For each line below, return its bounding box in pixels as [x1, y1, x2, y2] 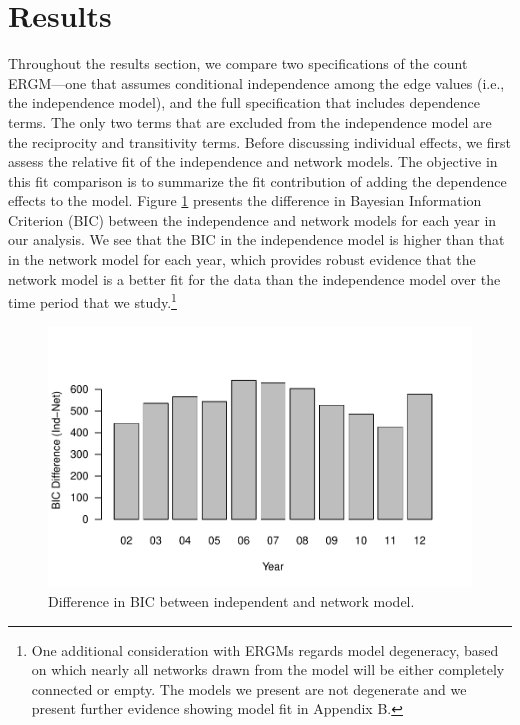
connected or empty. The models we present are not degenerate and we [31, 678, 467, 699]
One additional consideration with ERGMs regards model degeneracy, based [31, 639, 499, 660]
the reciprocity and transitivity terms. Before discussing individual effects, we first [8, 131, 512, 152]
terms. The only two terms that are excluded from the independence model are [8, 111, 492, 132]
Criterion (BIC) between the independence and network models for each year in [8, 209, 497, 230]
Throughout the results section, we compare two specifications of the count [8, 53, 468, 74]
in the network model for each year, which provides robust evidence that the [8, 249, 476, 270]
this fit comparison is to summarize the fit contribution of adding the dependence [8, 170, 507, 191]
